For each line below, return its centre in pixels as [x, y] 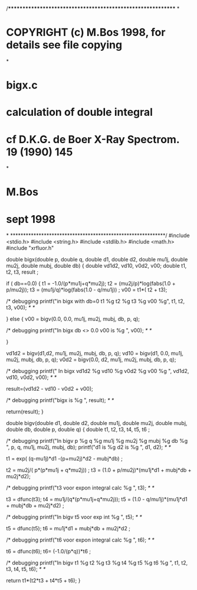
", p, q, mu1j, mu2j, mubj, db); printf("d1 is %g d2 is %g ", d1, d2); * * [88, 447]
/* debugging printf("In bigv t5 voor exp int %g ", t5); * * [74, 517]
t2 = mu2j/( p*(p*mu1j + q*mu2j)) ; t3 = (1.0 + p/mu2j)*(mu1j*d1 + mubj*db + [99, 470]
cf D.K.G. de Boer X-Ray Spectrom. [93, 139]
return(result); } [25, 412]
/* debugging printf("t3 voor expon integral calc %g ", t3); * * [80, 488]
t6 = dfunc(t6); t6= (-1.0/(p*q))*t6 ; [49, 552]
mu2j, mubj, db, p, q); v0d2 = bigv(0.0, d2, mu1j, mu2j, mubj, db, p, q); [91, 359]
